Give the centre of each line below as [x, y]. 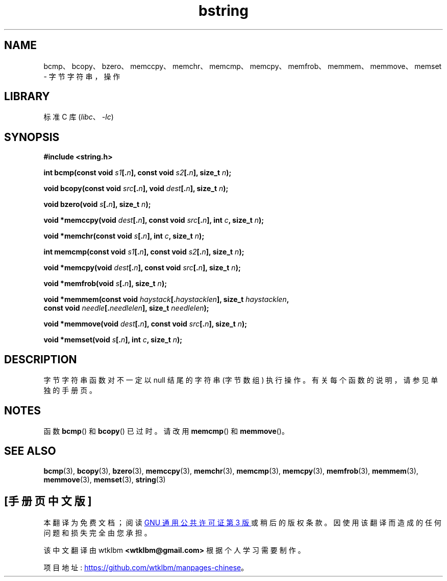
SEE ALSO [30, 451]
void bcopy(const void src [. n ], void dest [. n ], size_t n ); [136, 189]
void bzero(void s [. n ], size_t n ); [97, 204]
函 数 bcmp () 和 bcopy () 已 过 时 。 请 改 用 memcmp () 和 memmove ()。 [166, 431]
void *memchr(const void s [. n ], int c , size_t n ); [124, 236]
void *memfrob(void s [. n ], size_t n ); [105, 284]
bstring [224, 11]
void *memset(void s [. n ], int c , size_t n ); [113, 340]
